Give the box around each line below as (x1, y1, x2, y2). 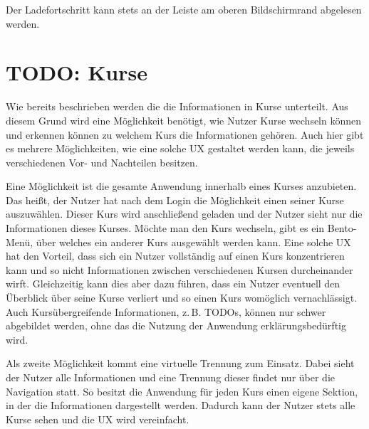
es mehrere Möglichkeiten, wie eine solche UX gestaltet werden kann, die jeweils (6, 141, 355, 156)
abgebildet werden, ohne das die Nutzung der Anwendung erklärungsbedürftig (6, 318, 346, 333)
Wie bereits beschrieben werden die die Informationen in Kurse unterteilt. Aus (6, 99, 348, 114)
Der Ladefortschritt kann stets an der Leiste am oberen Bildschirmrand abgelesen (6, 2, 362, 16)
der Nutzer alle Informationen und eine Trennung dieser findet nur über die (6, 370, 336, 384)
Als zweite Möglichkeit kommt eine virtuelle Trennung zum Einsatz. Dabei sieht (6, 356, 355, 371)
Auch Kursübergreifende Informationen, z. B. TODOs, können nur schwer (6, 304, 326, 319)
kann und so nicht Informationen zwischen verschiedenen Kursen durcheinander (6, 262, 353, 277)
